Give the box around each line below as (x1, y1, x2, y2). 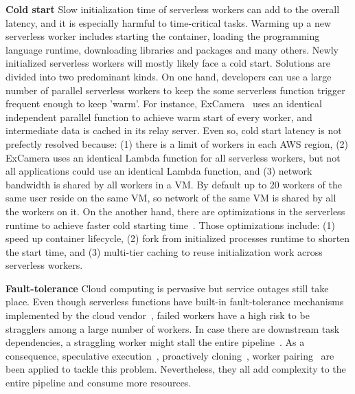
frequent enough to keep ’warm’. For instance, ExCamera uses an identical (5, 96, 322, 111)
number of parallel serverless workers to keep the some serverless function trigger (5, 83, 345, 97)
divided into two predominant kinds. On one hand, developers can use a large (5, 69, 332, 83)
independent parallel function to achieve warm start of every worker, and (5, 109, 312, 124)
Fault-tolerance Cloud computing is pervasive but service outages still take (5, 281, 329, 295)
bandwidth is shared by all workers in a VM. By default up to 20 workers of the (5, 177, 342, 191)
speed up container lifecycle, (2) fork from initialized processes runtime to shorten (5, 231, 350, 245)
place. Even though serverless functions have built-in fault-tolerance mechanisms (5, 294, 344, 309)
